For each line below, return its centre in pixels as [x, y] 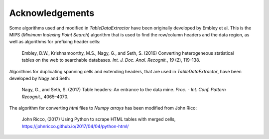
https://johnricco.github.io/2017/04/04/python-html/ [75, 126]
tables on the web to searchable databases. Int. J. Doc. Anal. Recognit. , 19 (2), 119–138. [111, 60]
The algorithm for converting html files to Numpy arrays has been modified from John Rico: [103, 108]
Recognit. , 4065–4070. [45, 97]
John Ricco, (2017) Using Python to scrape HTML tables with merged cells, [99, 119]
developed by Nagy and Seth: [40, 78]
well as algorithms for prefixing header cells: [55, 42]
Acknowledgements [52, 13]
